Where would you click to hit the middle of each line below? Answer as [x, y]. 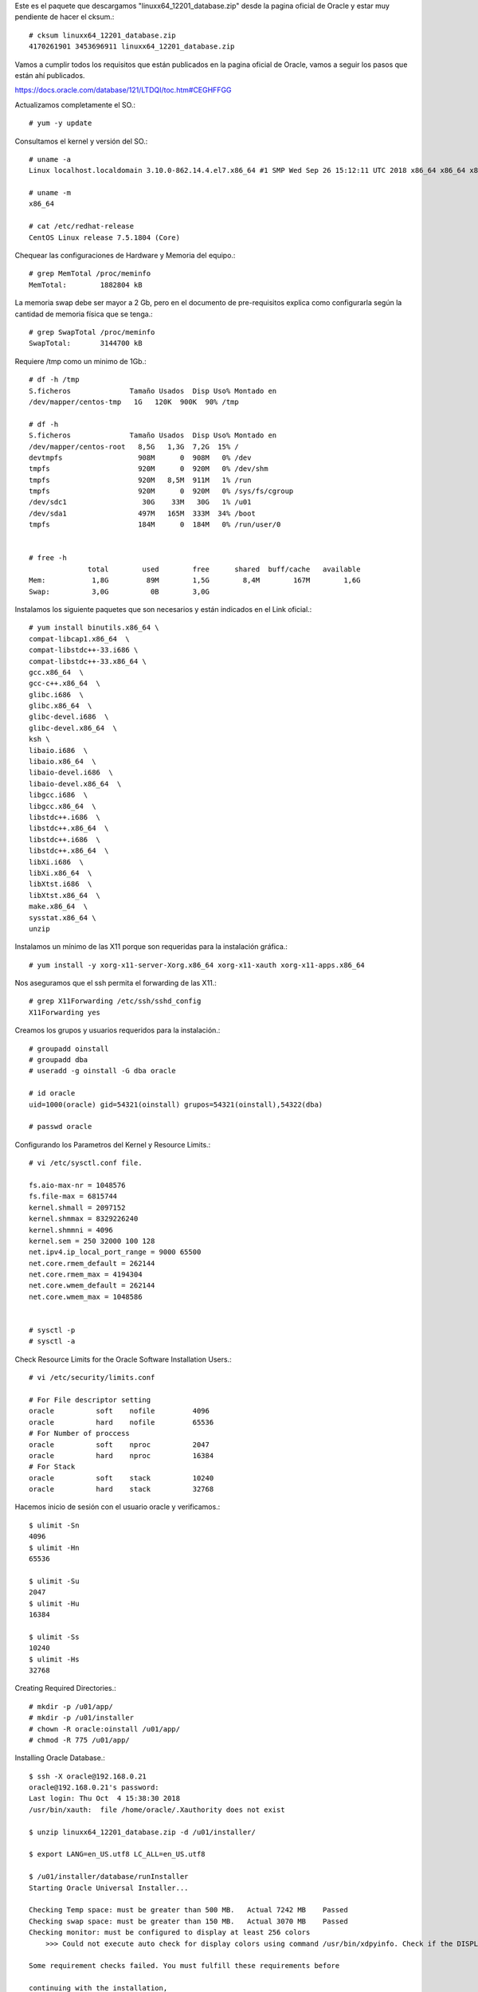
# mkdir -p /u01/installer [82, 1718]
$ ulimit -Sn [54, 1525]
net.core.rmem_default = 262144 [92, 1263]
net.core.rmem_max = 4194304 [86, 1274]
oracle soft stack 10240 [121, 1478]
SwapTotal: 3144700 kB [86, 343]
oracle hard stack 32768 [121, 1489]
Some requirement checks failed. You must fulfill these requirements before [184, 1966]
